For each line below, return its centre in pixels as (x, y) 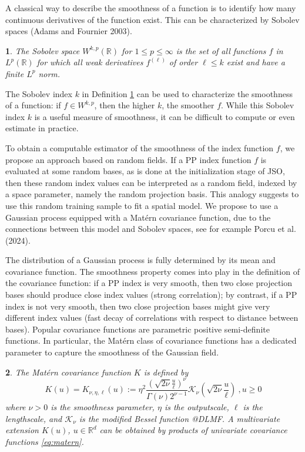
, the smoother (188, 105)
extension (22, 430)
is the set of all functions (221, 50)
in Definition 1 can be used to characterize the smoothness (187, 93)
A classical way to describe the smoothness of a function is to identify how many (151, 8)
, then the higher (125, 105)
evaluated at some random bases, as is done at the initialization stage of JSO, (145, 171)
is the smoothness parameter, (103, 407)
